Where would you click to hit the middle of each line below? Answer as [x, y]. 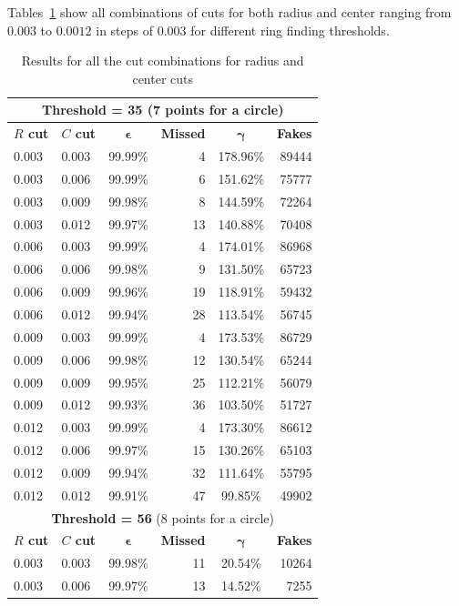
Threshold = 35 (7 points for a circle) [163, 110]
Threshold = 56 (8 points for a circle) [163, 517]
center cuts [163, 78]
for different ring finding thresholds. [290, 30]
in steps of [125, 30]
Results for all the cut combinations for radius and [163, 61]
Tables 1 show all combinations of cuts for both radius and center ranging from [229, 12]
